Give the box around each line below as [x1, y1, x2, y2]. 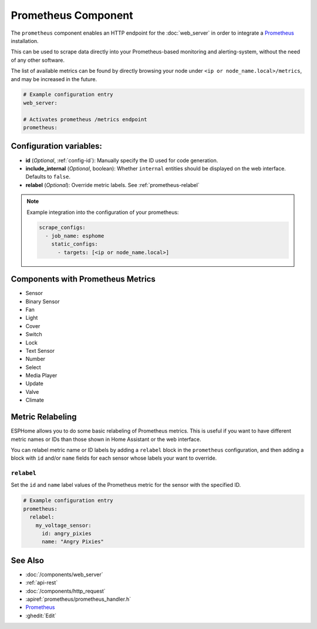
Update [25, 380, 44, 387]
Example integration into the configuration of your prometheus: [26, 209, 179, 216]
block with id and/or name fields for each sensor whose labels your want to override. [11, 454, 217, 461]
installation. [11, 37, 39, 44]
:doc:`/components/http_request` [25, 587, 106, 594]
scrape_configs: [39, 224, 86, 231]
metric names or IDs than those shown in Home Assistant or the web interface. [11, 436, 202, 443]
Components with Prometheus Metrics [11, 274, 156, 285]
